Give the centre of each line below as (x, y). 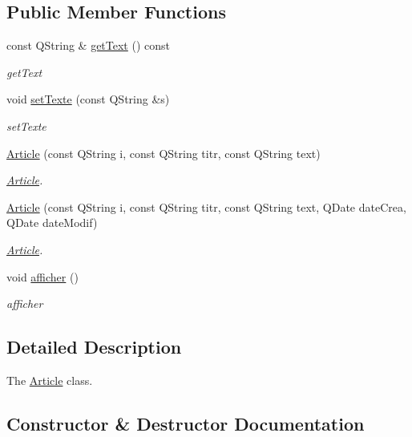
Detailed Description (94, 347)
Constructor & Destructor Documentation (186, 423)
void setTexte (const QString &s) (88, 99)
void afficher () (42, 276)
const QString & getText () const (88, 45)
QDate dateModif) (52, 223)
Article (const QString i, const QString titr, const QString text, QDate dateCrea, (206, 206)
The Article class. (50, 380)
